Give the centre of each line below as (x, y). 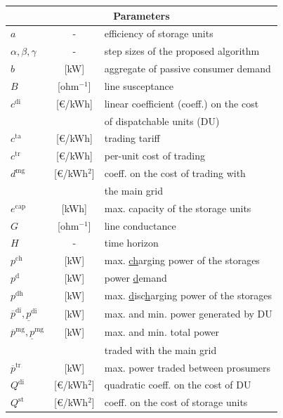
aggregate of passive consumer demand (187, 68)
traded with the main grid (160, 350)
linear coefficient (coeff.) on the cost (182, 103)
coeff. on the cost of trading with (175, 173)
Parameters (141, 15)
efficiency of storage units (159, 33)
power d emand (136, 278)
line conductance (140, 225)
